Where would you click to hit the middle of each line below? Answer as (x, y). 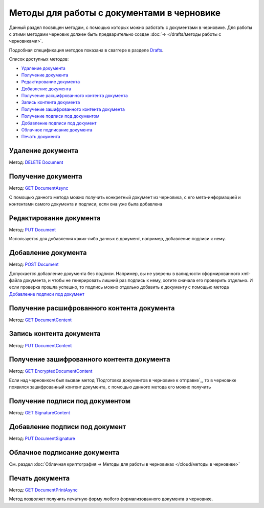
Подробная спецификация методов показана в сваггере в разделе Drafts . (86, 50)
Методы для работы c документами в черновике (115, 13)
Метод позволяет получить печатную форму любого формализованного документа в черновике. (111, 499)
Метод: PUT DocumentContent (40, 345)
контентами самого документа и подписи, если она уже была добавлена (86, 204)
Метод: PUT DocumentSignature (42, 438)
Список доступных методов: (39, 59)
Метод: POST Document (34, 264)
